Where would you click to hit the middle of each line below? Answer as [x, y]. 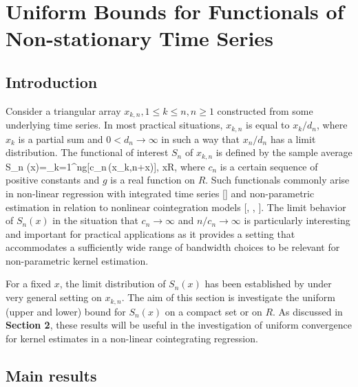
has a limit [293, 139]
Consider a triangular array [63, 110]
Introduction [52, 81]
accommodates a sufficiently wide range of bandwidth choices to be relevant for [173, 247]
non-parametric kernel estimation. [77, 260]
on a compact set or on [213, 311]
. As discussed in [308, 311]
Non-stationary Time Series [139, 38]
